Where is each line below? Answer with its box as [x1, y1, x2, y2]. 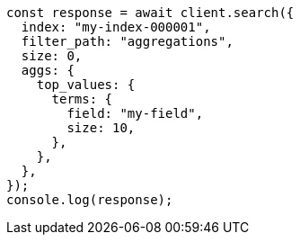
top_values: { [36, 77, 136, 92]
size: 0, [21, 49, 83, 63]
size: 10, [66, 121, 136, 135]
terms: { [51, 92, 113, 106]
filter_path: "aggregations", [21, 34, 234, 49]
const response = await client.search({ [6, 5, 295, 20]
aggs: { [21, 63, 75, 77]
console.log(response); [6, 193, 173, 207]
